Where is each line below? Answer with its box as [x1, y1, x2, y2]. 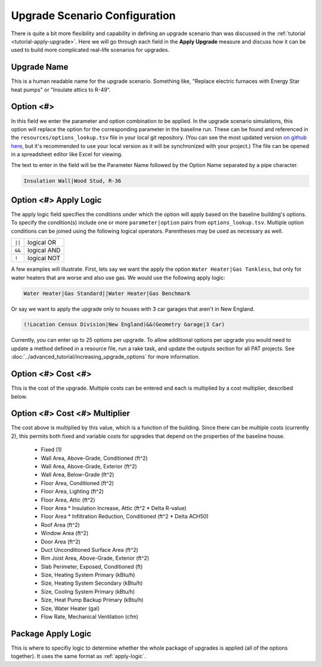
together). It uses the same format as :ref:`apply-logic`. [11, 653, 146, 660]
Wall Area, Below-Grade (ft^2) [41, 471, 114, 478]
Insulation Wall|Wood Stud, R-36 [23, 178, 122, 184]
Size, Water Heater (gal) [41, 604, 100, 612]
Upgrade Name [11, 62, 69, 72]
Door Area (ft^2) [41, 538, 80, 545]
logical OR [27, 239, 57, 247]
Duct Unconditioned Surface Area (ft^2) [41, 546, 138, 553]
